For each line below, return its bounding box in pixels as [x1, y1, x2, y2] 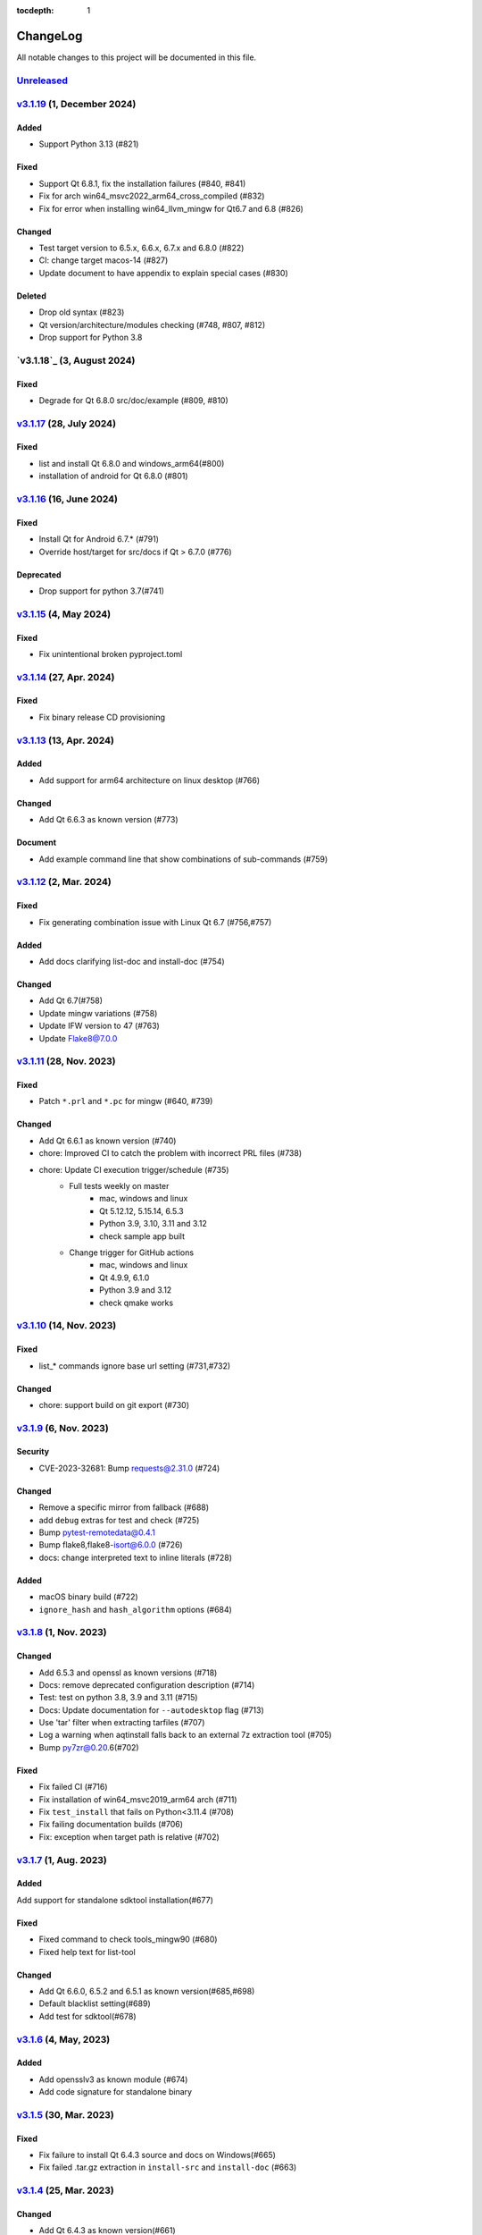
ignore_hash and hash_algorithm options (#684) [38, 1604, 232, 1615]
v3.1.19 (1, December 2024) [16, 98, 137, 111]
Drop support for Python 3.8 [38, 332, 143, 342]
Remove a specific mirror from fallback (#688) [38, 1502, 210, 1513]
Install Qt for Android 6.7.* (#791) [38, 534, 160, 544]
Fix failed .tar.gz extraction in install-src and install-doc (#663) [38, 2162, 297, 2172]
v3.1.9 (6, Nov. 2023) [16, 1421, 109, 1434]
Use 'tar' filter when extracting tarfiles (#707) [38, 1717, 205, 1728]
